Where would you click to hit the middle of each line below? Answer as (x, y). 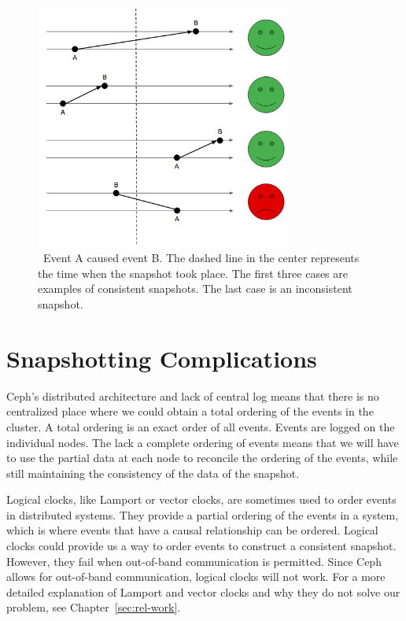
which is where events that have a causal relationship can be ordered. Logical (192, 530)
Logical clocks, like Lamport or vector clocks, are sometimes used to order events (201, 499)
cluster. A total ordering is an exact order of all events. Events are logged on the (201, 426)
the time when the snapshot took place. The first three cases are (193, 273)
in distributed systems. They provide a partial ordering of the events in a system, (203, 514)
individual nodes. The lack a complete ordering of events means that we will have (203, 442)
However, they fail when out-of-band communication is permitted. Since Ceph (194, 561)
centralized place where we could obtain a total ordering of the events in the (190, 411)
